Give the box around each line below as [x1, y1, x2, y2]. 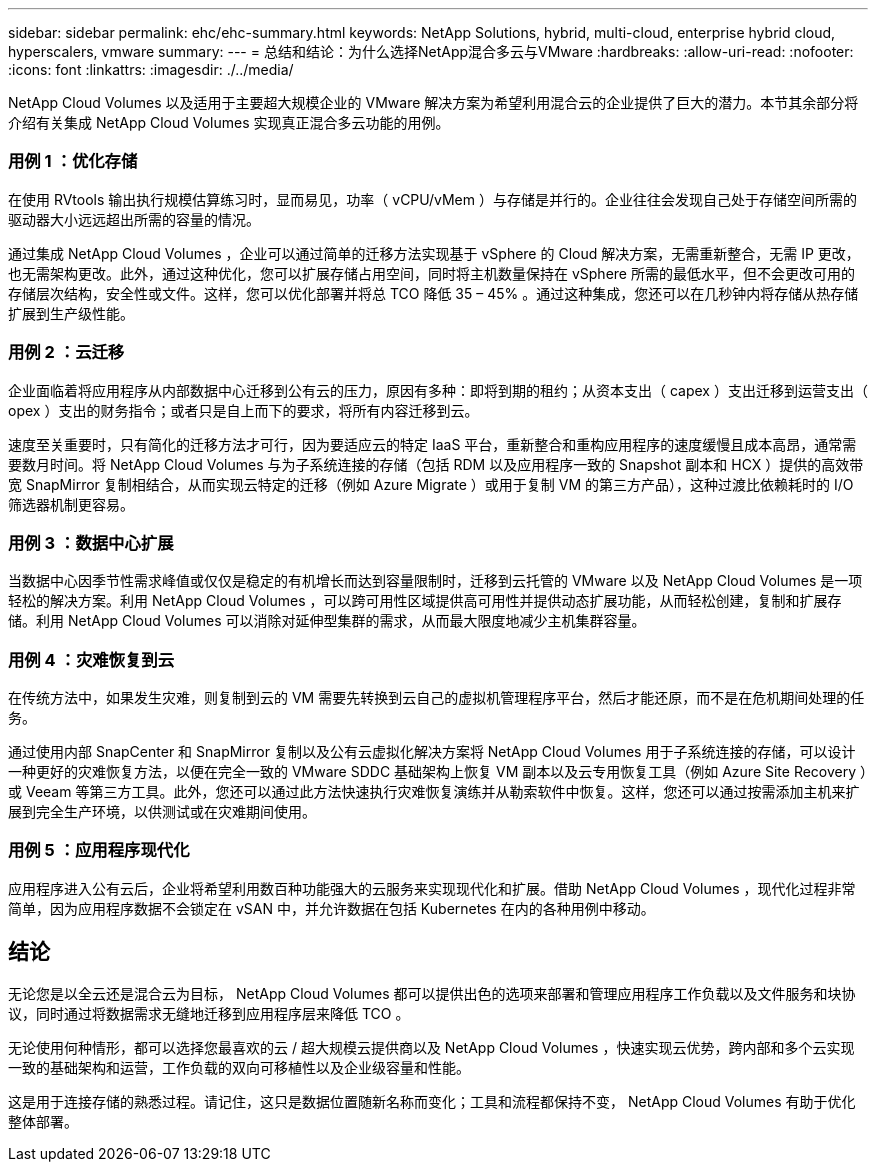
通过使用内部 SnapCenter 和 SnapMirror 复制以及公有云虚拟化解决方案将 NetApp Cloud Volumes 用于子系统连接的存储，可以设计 [8, 743, 856, 760]
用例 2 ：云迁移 [8, 342, 125, 363]
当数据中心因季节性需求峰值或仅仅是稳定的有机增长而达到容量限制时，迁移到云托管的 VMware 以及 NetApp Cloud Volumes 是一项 [8, 572, 863, 590]
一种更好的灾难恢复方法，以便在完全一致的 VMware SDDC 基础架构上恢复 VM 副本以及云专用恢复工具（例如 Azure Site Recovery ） [8, 763, 868, 780]
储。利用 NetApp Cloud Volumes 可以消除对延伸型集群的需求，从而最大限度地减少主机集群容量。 [8, 612, 646, 630]
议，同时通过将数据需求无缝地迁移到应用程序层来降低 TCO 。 [8, 1004, 410, 1022]
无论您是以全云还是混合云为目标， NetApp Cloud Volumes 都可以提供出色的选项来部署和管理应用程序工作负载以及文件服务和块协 [8, 984, 856, 1002]
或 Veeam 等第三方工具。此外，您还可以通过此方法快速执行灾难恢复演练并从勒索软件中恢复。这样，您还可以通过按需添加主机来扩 [8, 783, 860, 800]
